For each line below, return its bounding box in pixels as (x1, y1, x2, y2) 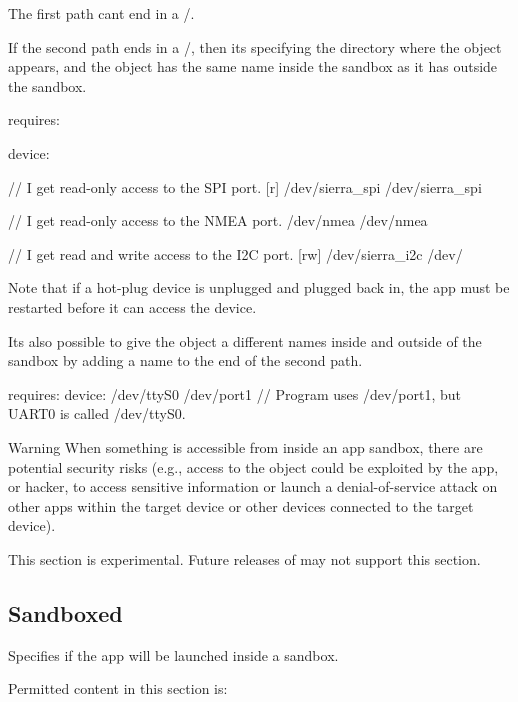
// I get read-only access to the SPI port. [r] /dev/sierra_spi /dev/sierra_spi (8, 176, 482, 197)
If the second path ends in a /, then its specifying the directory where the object (8, 36, 502, 57)
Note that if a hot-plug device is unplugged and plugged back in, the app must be (8, 277, 510, 298)
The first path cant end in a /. (8, 3, 195, 23)
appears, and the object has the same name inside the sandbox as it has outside (8, 56, 498, 77)
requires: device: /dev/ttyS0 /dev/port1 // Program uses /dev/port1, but (8, 383, 461, 404)
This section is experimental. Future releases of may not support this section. (8, 548, 481, 569)
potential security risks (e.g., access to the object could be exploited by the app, (8, 456, 499, 477)
